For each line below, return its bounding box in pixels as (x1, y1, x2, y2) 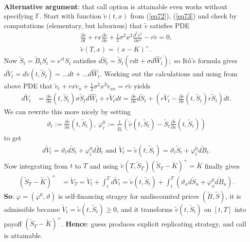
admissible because (4, 204, 60, 214)
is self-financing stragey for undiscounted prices (58, 190, 199, 201)
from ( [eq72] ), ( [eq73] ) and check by (130, 11, 237, 21)
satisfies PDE (150, 20, 190, 30)
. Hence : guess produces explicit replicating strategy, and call (61, 218, 247, 228)
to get (4, 133, 21, 143)
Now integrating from (4, 160, 68, 171)
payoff (4, 218, 22, 228)
